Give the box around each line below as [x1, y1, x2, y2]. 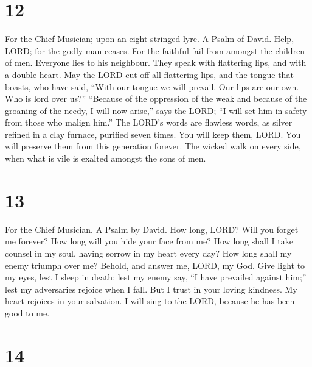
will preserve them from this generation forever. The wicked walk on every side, [5, 140, 301, 152]
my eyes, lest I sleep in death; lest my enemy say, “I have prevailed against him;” [5, 271, 307, 283]
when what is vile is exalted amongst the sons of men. [5, 152, 206, 165]
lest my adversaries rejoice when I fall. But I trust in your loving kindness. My [5, 282, 297, 295]
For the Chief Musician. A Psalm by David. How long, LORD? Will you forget [5, 223, 299, 235]
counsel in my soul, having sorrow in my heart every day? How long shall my [5, 246, 292, 259]
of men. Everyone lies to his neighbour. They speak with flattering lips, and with [5, 56, 307, 69]
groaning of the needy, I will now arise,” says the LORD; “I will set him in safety [5, 104, 307, 116]
